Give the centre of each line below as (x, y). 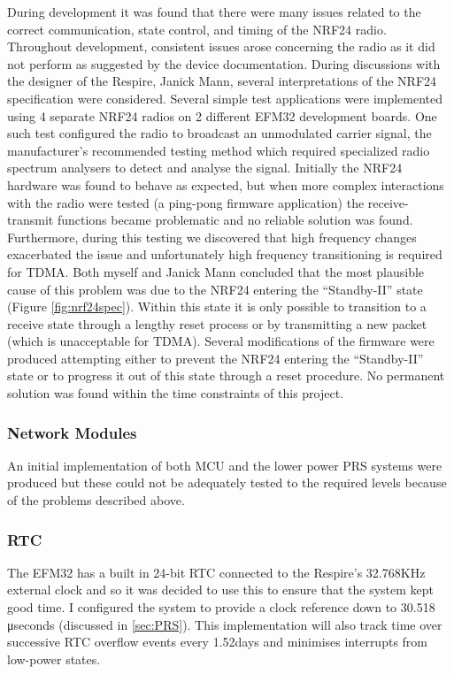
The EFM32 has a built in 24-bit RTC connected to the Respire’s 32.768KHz (216, 572)
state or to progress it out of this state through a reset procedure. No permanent (226, 375)
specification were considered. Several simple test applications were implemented (225, 98)
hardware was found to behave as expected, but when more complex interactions (226, 184)
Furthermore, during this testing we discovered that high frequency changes (212, 237)
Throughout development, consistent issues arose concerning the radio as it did (221, 46)
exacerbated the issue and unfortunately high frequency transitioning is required (225, 254)
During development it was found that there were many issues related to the (214, 11)
